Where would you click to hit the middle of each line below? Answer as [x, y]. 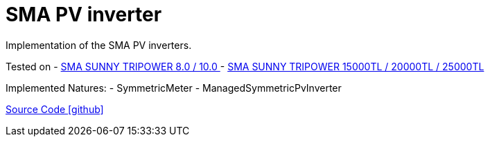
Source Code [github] [55, 109]
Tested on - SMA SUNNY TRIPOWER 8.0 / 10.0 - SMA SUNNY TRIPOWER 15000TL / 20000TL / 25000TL [245, 66]
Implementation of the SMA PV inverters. [99, 45]
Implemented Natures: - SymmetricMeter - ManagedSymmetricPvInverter [174, 88]
